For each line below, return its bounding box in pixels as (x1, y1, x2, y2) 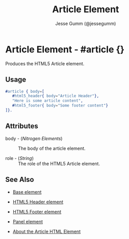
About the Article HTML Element (12, 228, 81, 234)
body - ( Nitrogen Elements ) (5, 135, 63, 141)
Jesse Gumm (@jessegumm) (55, 20, 116, 26)
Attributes (5, 122, 38, 130)
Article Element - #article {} (5, 43, 125, 55)
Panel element (12, 218, 43, 225)
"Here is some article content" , (12, 98, 83, 103)
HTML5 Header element (12, 199, 64, 205)
